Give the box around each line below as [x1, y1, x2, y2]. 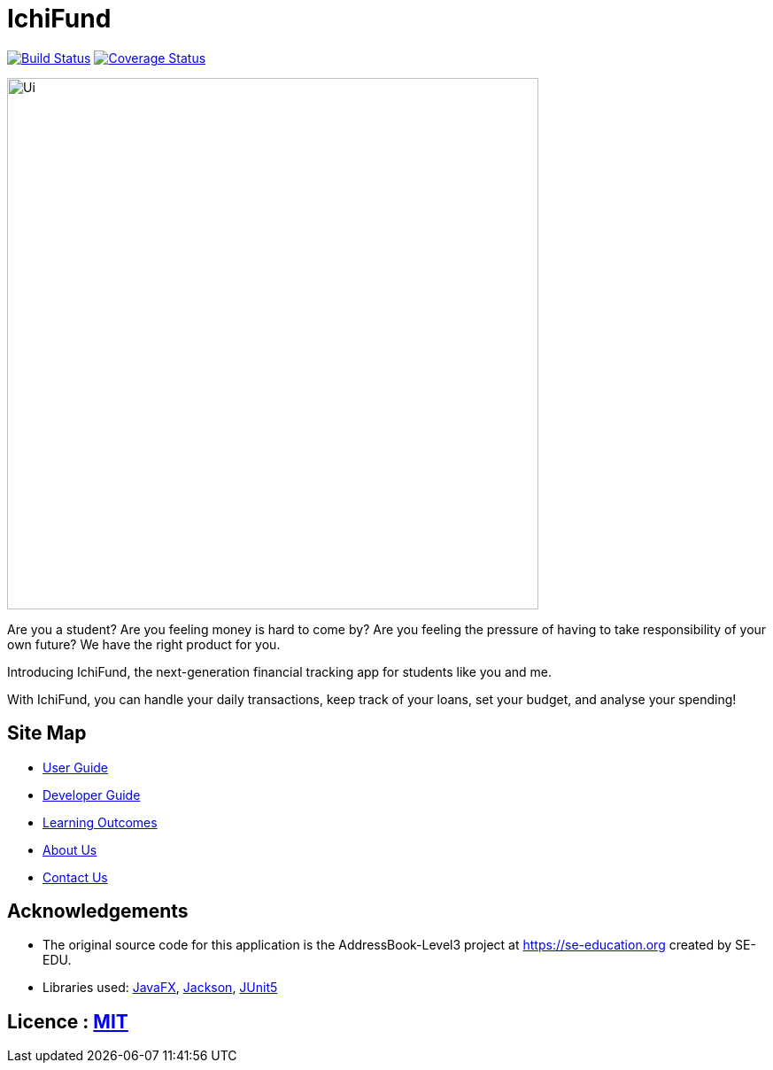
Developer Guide [43, 787, 141, 802]
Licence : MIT [7, 1010, 128, 1033]
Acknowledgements [7, 900, 189, 923]
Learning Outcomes [43, 814, 158, 830]
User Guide [43, 759, 109, 775]
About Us [43, 841, 97, 857]
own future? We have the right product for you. [7, 636, 281, 652]
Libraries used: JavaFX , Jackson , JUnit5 [43, 980, 278, 996]
